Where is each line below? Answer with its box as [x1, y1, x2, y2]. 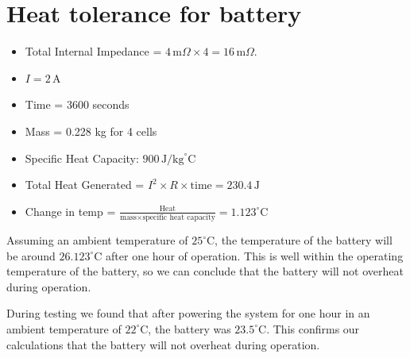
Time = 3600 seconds [25, 96, 130, 113]
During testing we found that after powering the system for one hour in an [6, 305, 370, 321]
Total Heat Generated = [25, 176, 145, 193]
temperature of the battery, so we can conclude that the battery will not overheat [6, 263, 404, 279]
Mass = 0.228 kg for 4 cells [25, 122, 157, 139]
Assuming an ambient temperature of [6, 232, 188, 248]
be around [6, 247, 56, 264]
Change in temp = [25, 202, 116, 219]
